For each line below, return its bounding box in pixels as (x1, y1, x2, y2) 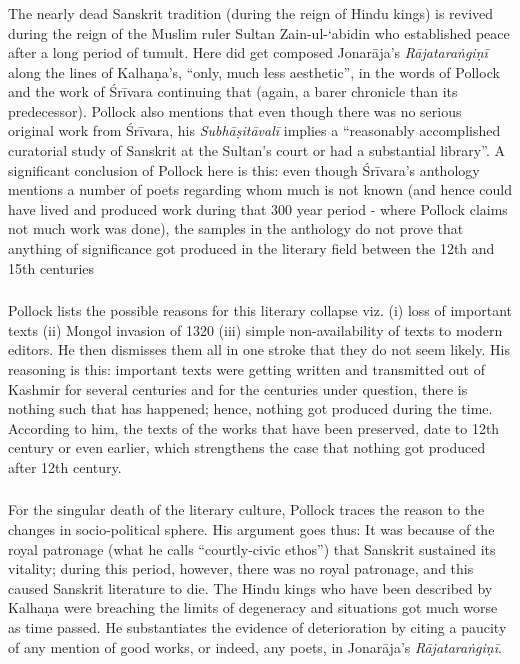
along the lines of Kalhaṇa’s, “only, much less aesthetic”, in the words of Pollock (8, 61, 500, 82)
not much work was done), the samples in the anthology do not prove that (8, 218, 464, 239)
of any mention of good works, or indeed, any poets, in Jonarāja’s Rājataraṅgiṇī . (8, 636, 502, 657)
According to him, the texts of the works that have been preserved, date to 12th (8, 417, 500, 438)
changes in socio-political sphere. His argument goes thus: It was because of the (8, 519, 495, 540)
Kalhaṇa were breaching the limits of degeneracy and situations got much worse (8, 597, 498, 618)
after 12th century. (8, 456, 122, 477)
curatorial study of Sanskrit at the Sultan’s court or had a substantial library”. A (8, 140, 505, 161)
